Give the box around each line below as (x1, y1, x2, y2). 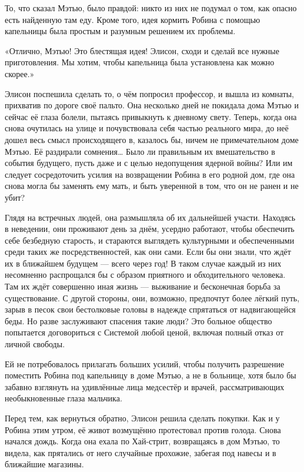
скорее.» (5, 67, 35, 79)
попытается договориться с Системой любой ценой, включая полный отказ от (5, 326, 284, 338)
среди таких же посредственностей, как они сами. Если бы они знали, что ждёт (5, 245, 291, 258)
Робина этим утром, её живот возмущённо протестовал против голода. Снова (5, 423, 281, 436)
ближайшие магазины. (5, 458, 84, 470)
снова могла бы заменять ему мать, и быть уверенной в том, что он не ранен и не (5, 180, 299, 192)
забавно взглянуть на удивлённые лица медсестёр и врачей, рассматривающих (5, 380, 285, 393)
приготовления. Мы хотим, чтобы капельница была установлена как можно (5, 56, 275, 68)
